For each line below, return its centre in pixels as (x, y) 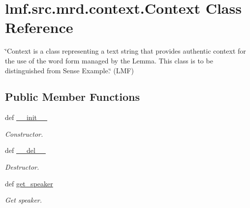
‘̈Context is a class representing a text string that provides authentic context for (125, 51)
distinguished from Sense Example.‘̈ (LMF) (69, 70)
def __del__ (25, 150)
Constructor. (24, 134)
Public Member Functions (72, 97)
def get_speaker (29, 183)
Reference (39, 27)
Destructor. (22, 167)
